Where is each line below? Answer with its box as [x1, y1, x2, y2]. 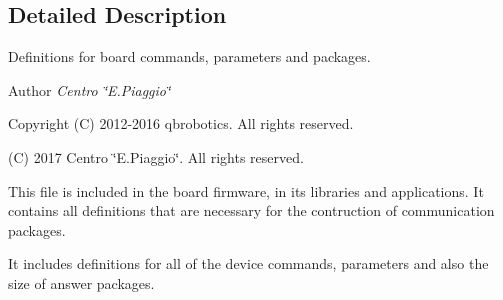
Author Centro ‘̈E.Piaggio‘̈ [8, 79, 171, 100]
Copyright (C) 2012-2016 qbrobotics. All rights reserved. [8, 113, 354, 134]
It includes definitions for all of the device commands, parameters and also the [8, 253, 489, 274]
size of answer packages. [8, 272, 155, 293]
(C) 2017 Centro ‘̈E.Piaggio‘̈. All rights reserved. [8, 146, 304, 167]
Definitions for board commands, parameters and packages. [8, 46, 371, 67]
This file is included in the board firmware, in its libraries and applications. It [8, 180, 484, 201]
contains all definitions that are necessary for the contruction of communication [8, 200, 495, 221]
